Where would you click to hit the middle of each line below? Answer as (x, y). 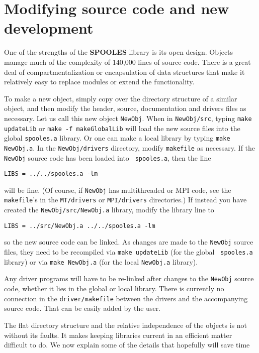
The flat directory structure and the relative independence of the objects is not (126, 325)
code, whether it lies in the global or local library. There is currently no (114, 288)
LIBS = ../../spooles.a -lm (51, 174)
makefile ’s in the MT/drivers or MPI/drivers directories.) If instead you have (125, 200)
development (49, 28)
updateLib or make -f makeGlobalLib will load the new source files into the (122, 128)
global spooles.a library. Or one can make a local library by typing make (117, 138)
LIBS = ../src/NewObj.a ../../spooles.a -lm (80, 226)
